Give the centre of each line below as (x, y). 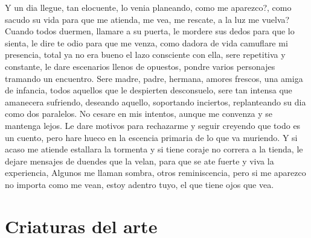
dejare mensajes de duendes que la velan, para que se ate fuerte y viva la (139, 161)
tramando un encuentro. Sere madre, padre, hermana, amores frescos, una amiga (154, 78)
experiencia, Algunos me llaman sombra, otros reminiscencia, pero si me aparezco (155, 173)
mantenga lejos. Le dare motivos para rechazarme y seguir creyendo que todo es (153, 125)
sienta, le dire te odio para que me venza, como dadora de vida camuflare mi (146, 42)
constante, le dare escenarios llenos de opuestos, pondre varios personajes (140, 66)
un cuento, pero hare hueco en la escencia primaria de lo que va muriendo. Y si (151, 137)
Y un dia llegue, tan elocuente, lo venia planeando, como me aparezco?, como (148, 7)
